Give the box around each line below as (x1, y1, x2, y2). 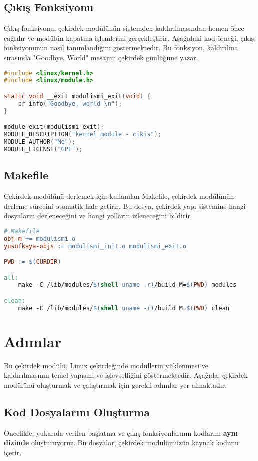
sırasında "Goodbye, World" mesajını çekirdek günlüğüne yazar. (4, 52, 198, 62)
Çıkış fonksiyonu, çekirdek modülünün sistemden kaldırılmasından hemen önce (4, 23, 244, 33)
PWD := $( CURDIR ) (4, 258, 61, 266)
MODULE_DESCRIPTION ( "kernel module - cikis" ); (4, 131, 162, 138)
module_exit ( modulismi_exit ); (4, 123, 104, 131)
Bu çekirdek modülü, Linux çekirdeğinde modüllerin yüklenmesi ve (4, 360, 208, 370)
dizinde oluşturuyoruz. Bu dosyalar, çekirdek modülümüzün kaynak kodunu (4, 437, 239, 448)
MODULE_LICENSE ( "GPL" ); (4, 145, 83, 153)
